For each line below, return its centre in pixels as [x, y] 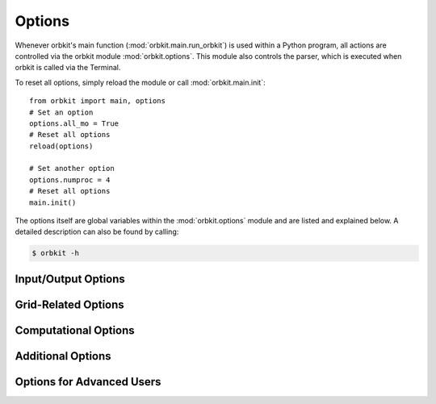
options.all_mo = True [74, 123]
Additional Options [63, 356]
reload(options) [61, 146]
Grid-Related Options [69, 304]
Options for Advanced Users [88, 382]
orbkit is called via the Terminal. [68, 68]
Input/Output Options [70, 279]
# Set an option [61, 112]
